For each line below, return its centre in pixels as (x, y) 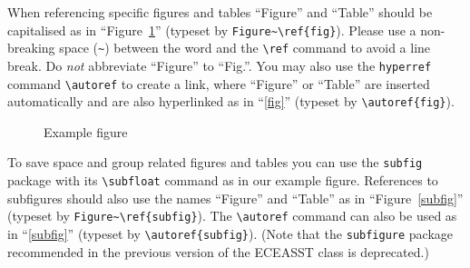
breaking (31, 48)
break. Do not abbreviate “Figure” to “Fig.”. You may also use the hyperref (220, 65)
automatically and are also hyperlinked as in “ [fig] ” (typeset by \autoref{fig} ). (231, 101)
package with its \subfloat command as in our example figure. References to (223, 180)
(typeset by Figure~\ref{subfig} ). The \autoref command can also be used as (232, 216)
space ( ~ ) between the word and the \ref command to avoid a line (245, 48)
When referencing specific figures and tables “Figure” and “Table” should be (220, 12)
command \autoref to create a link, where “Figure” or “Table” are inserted (219, 83)
